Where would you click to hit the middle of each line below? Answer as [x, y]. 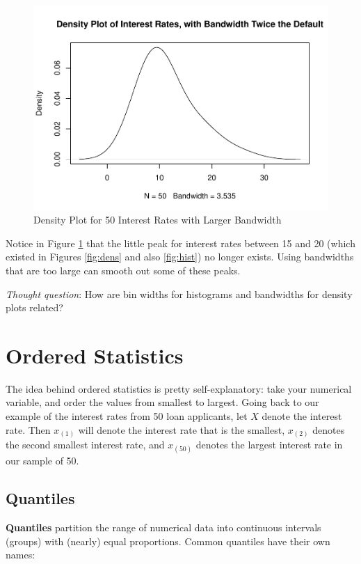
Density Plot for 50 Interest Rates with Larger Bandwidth [158, 220]
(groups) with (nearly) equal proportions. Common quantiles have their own [168, 541]
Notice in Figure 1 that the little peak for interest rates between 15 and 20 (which [180, 243]
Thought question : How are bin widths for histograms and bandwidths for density [179, 293]
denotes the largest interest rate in [269, 445]
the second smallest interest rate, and [85, 445]
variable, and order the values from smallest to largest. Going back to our [162, 402]
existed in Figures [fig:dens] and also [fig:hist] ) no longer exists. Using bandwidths [180, 257]
